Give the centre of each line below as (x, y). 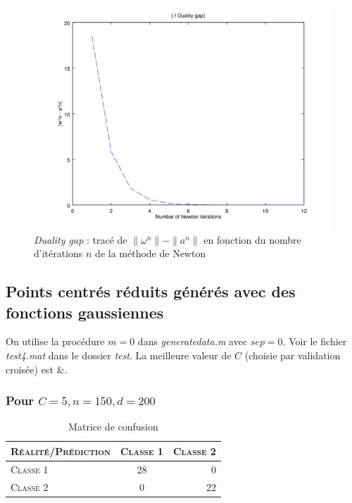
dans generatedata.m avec (193, 341)
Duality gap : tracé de (81, 239)
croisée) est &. (37, 369)
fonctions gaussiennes (85, 312)
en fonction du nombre (252, 239)
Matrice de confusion (113, 427)
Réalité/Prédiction (61, 451)
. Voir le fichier (315, 341)
